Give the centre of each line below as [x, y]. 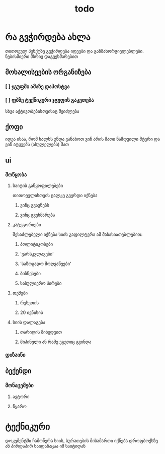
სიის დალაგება [29, 322]
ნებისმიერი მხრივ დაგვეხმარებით [42, 56]
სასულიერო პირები [41, 283]
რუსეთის [29, 303]
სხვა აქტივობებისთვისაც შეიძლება [42, 111]
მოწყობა [16, 174]
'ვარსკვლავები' [37, 254]
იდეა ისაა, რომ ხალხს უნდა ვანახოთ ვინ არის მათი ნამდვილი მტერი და [82, 139]
